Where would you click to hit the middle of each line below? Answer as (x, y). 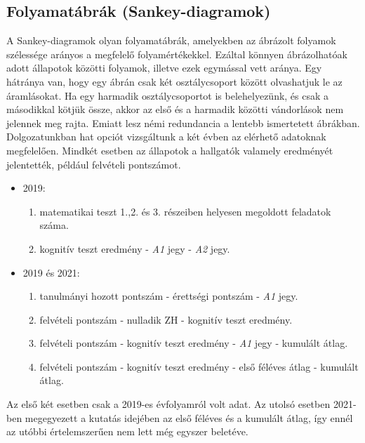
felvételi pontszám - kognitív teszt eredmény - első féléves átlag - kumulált (199, 366)
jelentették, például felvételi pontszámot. (94, 164)
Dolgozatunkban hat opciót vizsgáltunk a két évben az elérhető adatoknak (166, 137)
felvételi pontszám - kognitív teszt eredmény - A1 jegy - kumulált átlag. (194, 343)
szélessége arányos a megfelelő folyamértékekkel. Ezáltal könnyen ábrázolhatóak (177, 54)
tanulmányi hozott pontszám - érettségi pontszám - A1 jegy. (169, 296)
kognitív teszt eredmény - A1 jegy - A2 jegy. (135, 248)
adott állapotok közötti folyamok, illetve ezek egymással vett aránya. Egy (164, 68)
